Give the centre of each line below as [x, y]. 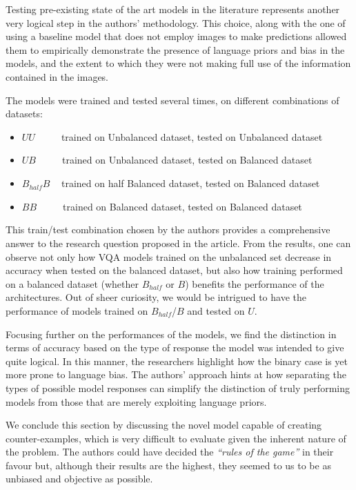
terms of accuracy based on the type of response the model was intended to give [175, 347]
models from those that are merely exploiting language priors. [136, 401]
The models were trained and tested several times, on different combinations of [172, 100]
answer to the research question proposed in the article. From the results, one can [178, 243]
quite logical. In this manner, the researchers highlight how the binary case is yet [177, 361]
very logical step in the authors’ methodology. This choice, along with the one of [176, 22]
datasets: [24, 114]
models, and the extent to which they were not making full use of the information [178, 63]
